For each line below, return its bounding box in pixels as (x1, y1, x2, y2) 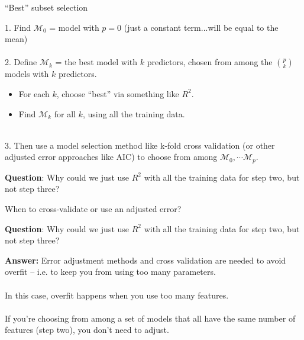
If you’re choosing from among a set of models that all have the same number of (5, 312, 296, 324)
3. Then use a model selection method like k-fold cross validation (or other (5, 139, 275, 151)
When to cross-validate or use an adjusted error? (5, 202, 182, 214)
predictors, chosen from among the (147, 56, 273, 68)
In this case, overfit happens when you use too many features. (5, 288, 229, 301)
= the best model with (55, 56, 138, 68)
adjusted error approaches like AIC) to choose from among (5, 150, 218, 163)
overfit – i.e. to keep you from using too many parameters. (5, 265, 216, 278)
